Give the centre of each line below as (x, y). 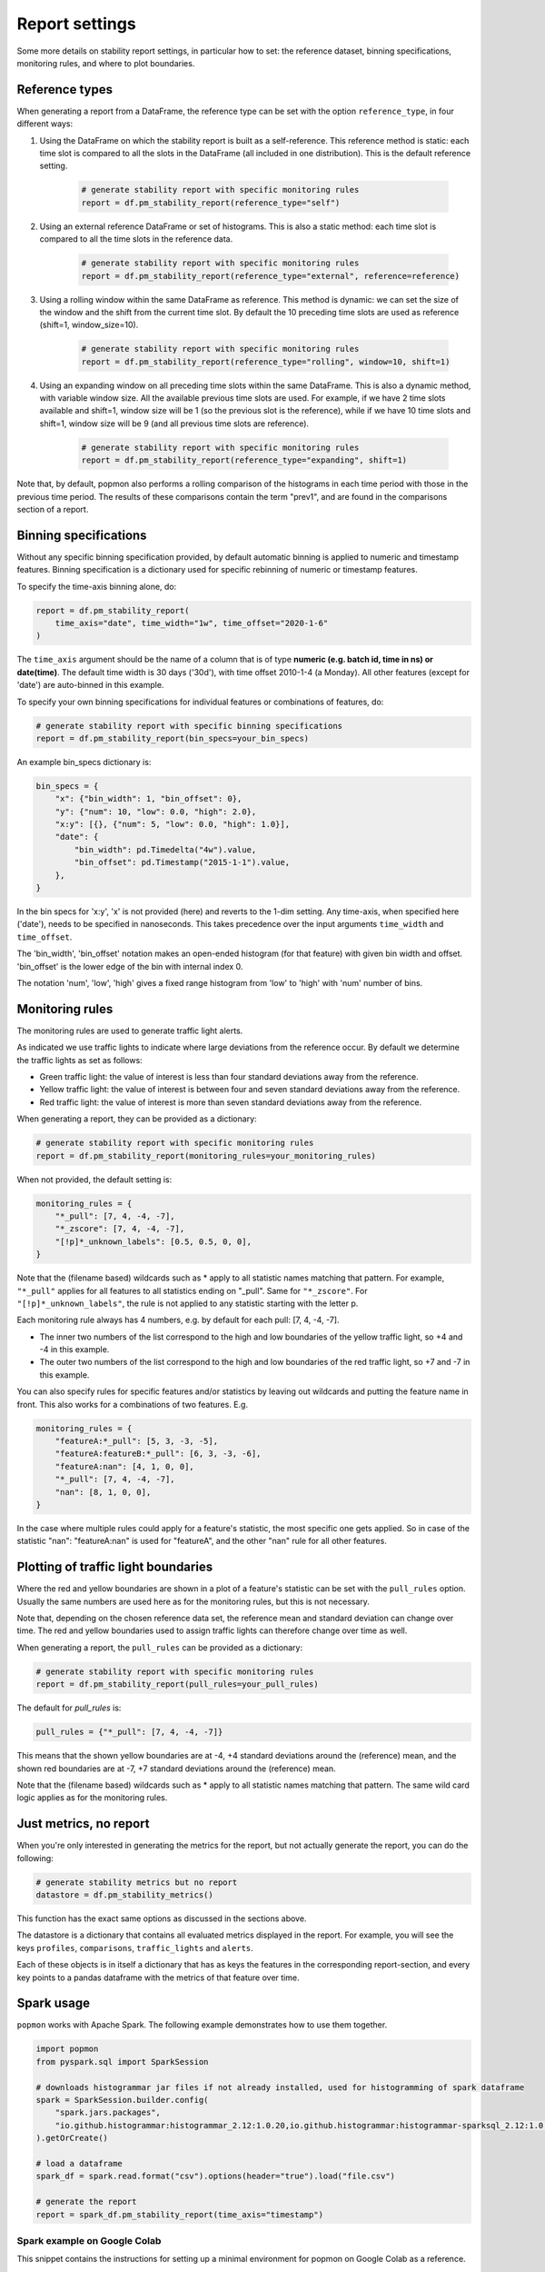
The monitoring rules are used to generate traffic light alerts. (130, 1031)
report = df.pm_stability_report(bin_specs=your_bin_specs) (173, 738)
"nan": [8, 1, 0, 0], (103, 1492)
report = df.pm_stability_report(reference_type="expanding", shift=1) (244, 460)
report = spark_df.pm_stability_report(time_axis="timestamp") (180, 2214)
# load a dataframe (79, 2163)
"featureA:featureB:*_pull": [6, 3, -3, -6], (158, 1454)
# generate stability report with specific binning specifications (189, 726)
